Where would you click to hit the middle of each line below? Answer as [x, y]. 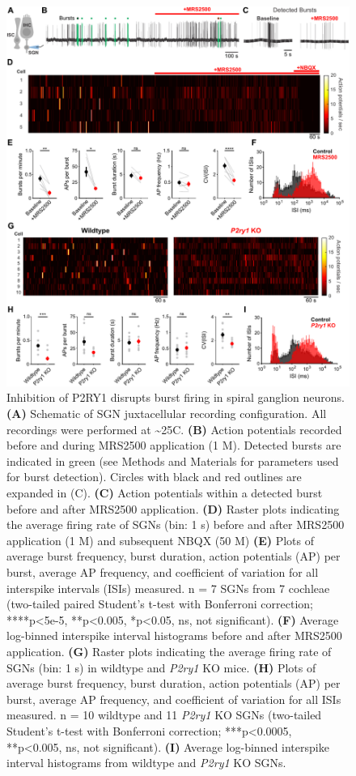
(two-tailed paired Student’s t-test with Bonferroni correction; [160, 604]
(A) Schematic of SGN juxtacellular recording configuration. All [167, 414]
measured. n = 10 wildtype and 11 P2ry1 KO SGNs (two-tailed [164, 715]
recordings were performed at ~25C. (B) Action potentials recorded [174, 429]
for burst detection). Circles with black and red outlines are [154, 477]
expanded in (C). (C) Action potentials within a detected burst [165, 493]
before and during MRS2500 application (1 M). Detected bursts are [174, 445]
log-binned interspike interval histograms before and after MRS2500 [174, 635]
